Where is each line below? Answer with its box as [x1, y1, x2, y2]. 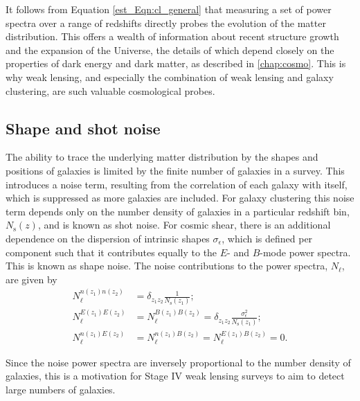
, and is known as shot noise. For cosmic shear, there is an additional [37, 217, 331, 232]
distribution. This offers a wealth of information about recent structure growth [6, 29, 339, 44]
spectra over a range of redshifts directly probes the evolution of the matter [6, 15, 326, 30]
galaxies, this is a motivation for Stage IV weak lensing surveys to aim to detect [6, 368, 345, 383]
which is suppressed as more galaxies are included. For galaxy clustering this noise [6, 190, 354, 205]
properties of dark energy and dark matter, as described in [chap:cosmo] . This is [6, 56, 346, 71]
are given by [6, 271, 57, 286]
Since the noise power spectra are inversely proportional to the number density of [6, 355, 351, 369]
